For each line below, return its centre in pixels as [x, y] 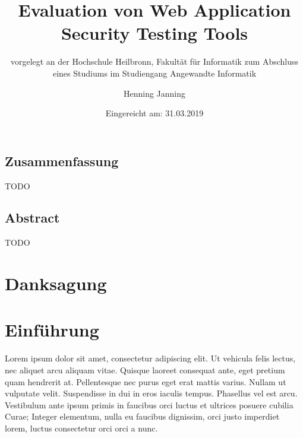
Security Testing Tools [154, 33]
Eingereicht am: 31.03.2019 [154, 113]
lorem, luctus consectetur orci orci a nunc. [81, 428]
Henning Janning [154, 93]
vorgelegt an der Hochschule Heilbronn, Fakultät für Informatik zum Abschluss [154, 61]
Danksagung [56, 283]
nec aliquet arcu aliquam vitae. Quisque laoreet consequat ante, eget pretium [145, 369]
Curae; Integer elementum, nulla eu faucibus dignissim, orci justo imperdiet [142, 416]
